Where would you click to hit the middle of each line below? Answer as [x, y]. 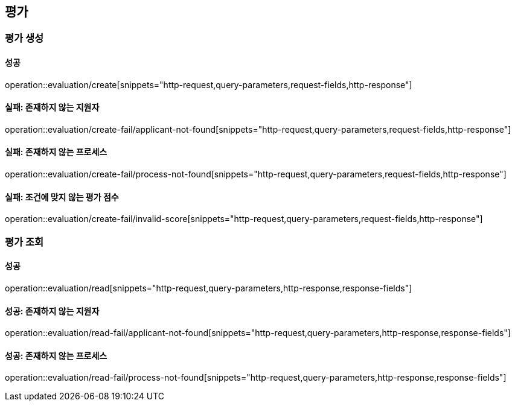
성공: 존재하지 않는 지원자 [52, 311]
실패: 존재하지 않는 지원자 [52, 107]
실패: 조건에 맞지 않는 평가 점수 [62, 197]
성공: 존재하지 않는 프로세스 [56, 355]
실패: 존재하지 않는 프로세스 [56, 152]
